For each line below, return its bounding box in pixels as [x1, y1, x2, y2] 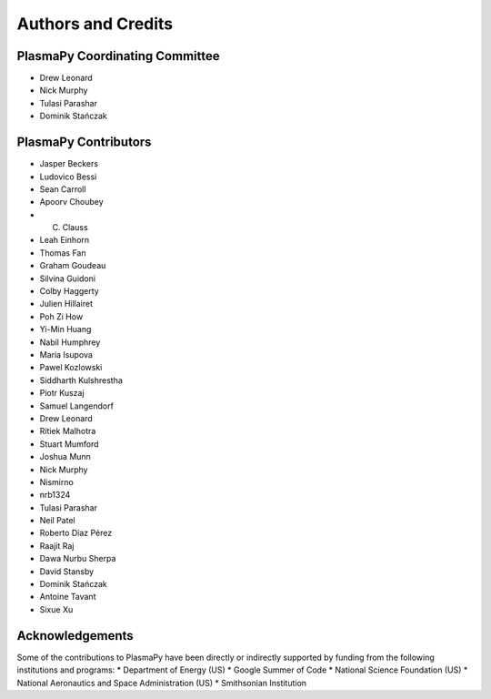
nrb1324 [39, 490, 71, 501]
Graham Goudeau [39, 260, 106, 271]
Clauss [62, 222, 88, 233]
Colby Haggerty [39, 286, 99, 297]
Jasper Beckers [39, 158, 99, 169]
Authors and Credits [16, 14, 174, 34]
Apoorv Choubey [39, 197, 104, 208]
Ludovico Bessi [39, 171, 97, 182]
